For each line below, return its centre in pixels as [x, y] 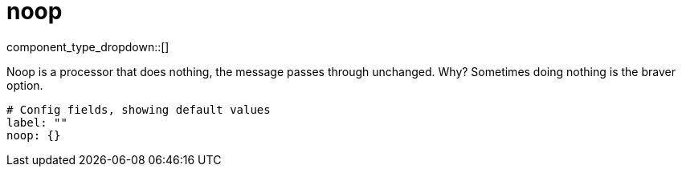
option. [25, 85]
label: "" [37, 122]
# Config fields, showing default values [139, 109]
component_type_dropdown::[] [88, 46]
